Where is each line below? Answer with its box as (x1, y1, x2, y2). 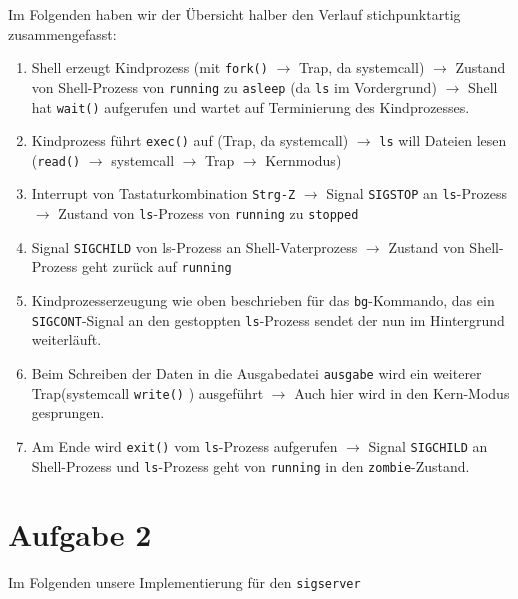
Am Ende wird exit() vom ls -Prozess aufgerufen (31, 435, 338, 456)
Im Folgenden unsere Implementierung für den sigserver (8, 572, 361, 593)
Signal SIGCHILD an (368, 435, 488, 456)
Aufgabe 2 (8, 514, 152, 555)
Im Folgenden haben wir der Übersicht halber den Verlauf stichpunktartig (8, 4, 461, 24)
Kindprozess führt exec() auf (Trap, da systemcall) (31, 130, 349, 151)
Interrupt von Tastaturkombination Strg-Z (31, 183, 296, 204)
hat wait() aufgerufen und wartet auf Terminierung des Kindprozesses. (31, 96, 470, 117)
